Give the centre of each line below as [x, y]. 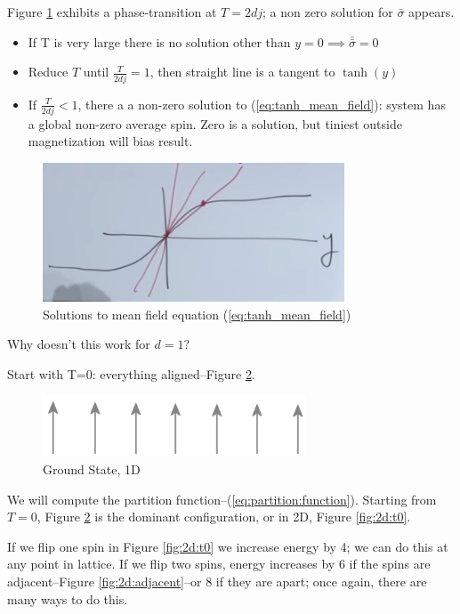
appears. [432, 12]
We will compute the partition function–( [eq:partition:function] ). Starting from [222, 499]
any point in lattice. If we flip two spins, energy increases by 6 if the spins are [219, 564]
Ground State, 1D [92, 469]
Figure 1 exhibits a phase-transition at [112, 12]
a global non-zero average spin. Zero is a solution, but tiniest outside [215, 123]
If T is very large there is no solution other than [159, 41]
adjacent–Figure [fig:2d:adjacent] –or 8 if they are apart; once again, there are [217, 581]
